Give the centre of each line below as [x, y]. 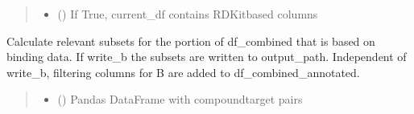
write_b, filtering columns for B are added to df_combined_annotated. [183, 72]
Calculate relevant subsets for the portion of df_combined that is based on [191, 41]
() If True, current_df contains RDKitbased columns [188, 14]
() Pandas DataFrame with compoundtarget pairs [180, 99]
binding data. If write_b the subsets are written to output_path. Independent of [207, 57]
